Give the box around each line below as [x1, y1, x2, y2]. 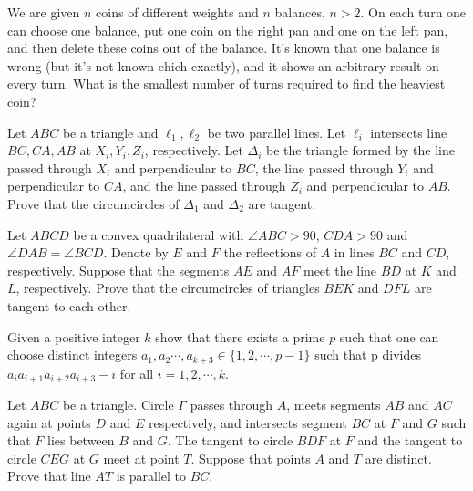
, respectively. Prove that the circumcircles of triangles [15, 278, 320, 298]
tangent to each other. [7, 296, 131, 315]
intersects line [370, 122, 447, 141]
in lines [334, 243, 375, 262]
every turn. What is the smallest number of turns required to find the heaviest [7, 74, 446, 93]
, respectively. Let [144, 141, 243, 160]
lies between [47, 431, 115, 450]
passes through [190, 395, 273, 413]
